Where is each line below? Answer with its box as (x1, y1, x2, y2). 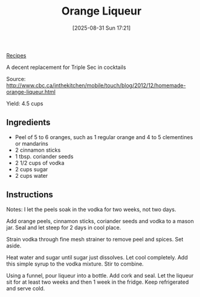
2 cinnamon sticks (15, 146, 61, 154)
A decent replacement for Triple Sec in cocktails (6, 64, 126, 71)
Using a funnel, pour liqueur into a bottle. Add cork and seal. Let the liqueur (6, 272, 194, 279)
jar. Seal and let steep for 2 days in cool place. (6, 224, 121, 231)
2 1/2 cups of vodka (15, 159, 65, 166)
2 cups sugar (15, 165, 48, 173)
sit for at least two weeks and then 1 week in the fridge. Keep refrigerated (6, 278, 189, 286)
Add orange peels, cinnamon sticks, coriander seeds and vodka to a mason (6, 217, 195, 224)
